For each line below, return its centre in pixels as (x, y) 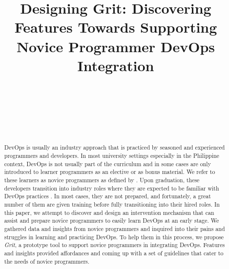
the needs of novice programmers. (47, 261)
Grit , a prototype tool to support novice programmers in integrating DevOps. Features (114, 245)
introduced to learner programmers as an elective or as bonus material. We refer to (110, 172)
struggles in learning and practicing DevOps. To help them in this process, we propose (114, 237)
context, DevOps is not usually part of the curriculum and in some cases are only (107, 163)
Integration (116, 65)
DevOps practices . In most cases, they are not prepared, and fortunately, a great (107, 196)
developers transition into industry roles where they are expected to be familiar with (112, 188)
